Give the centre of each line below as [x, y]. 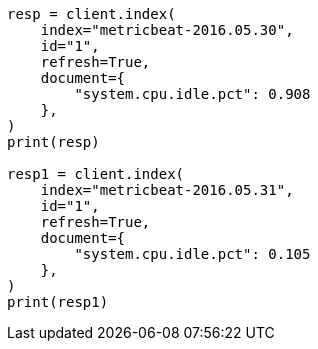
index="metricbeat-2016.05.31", [167, 190]
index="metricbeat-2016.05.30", [167, 30]
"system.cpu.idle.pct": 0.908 [192, 94]
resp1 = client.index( [96, 174]
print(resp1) [58, 302]
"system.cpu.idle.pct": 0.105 [192, 254]
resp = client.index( [91, 14]
